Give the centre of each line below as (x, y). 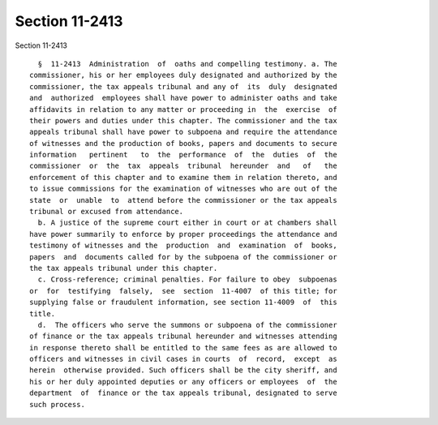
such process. (57, 404)
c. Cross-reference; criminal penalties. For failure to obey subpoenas (187, 279)
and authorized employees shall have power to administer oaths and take (183, 98)
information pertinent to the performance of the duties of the (183, 155)
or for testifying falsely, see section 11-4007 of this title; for (183, 291)
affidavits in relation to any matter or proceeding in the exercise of (183, 109)
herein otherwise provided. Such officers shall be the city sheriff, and (183, 370)
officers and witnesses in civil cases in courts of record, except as (183, 359)
